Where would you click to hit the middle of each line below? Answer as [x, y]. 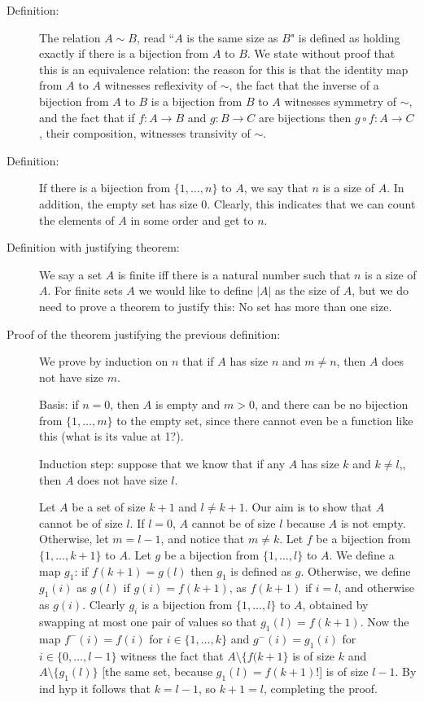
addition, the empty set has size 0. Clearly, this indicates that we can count [227, 203]
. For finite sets [85, 290]
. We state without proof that [321, 53]
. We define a [362, 555]
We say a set [71, 274]
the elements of [77, 219]
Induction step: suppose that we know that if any [162, 464]
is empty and [188, 404]
